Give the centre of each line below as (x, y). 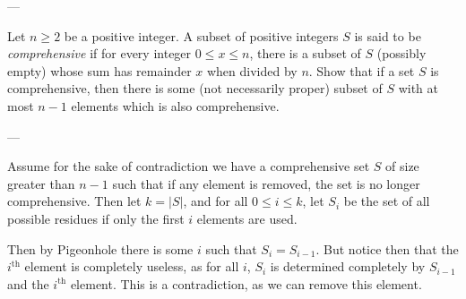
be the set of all (387, 201)
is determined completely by (348, 266)
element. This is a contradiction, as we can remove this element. (246, 283)
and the (28, 283)
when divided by (252, 70)
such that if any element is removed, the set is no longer (266, 183)
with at (419, 88)
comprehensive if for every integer (99, 53)
